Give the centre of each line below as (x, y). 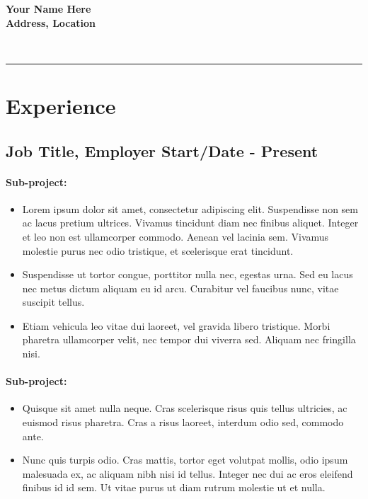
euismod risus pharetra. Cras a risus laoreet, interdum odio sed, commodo (183, 422)
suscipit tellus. (53, 302)
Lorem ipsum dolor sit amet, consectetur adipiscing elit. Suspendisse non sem (190, 208)
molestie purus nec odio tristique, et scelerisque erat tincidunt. (158, 250)
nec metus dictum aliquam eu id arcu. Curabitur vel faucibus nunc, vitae (180, 288)
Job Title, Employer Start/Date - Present (162, 150)
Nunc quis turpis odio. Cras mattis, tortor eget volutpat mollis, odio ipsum (185, 460)
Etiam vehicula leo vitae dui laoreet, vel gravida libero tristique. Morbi (176, 325)
